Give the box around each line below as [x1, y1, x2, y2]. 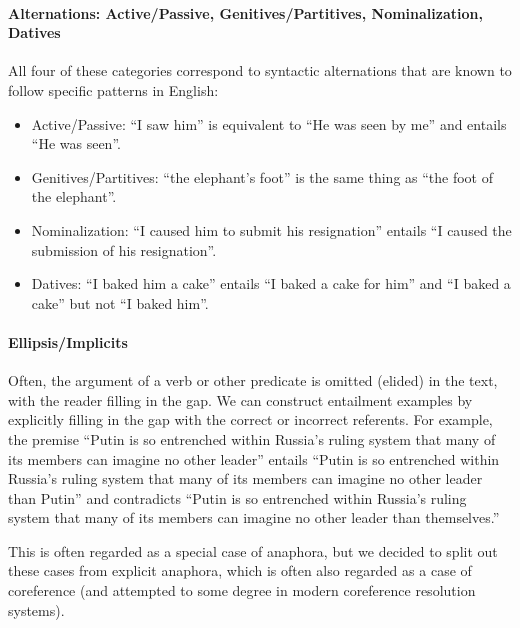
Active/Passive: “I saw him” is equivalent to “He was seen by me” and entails [31, 113, 507, 134]
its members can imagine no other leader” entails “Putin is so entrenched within [8, 448, 500, 469]
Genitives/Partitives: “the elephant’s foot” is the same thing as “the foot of [31, 166, 494, 187]
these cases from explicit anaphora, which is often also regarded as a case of [8, 560, 472, 581]
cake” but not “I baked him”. [31, 292, 209, 313]
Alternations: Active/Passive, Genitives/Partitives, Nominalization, [8, 2, 483, 23]
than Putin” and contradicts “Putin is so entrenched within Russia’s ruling [8, 487, 467, 508]
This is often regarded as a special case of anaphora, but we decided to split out [8, 540, 498, 561]
